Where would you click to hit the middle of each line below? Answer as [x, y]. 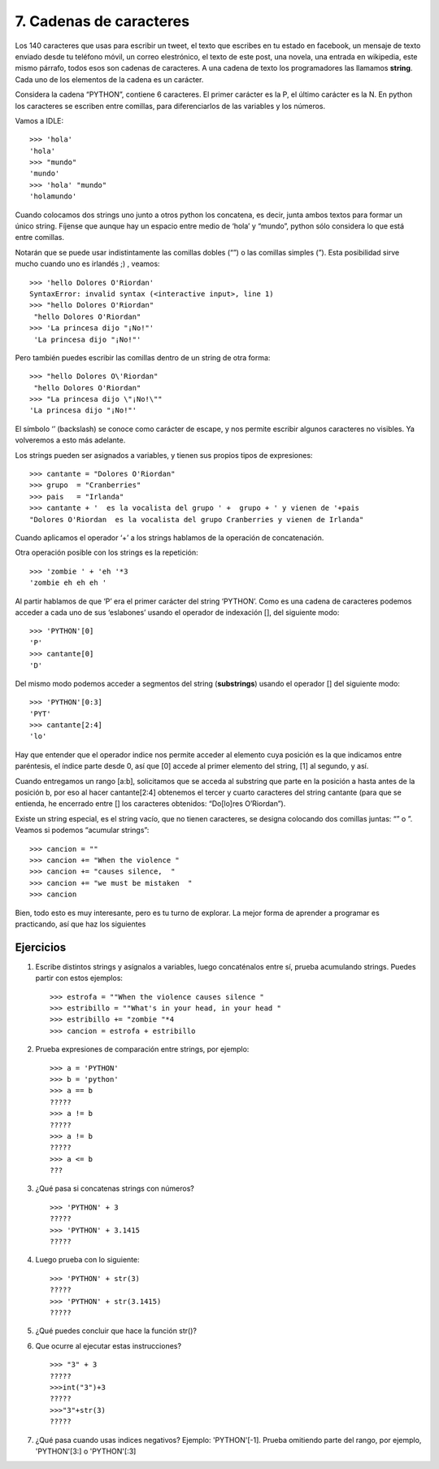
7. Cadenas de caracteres [102, 21]
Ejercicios [41, 947]
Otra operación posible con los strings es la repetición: [106, 552]
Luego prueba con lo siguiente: [87, 1260]
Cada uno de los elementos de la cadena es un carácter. [109, 79]
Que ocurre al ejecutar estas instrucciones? [109, 1345]
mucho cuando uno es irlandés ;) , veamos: [87, 264]
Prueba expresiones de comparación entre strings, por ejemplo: [142, 1049]
